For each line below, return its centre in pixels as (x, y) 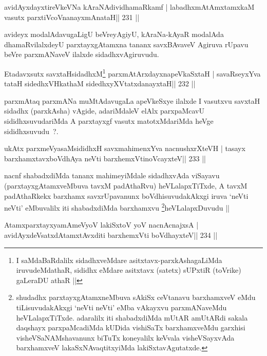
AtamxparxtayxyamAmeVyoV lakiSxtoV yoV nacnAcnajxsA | (101, 225)
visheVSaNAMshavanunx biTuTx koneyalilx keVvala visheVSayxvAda (125, 337)
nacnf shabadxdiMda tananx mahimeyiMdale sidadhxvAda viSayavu (112, 175)
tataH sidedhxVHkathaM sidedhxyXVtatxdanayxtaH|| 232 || (100, 83)
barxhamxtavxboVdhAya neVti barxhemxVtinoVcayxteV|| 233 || (105, 158)
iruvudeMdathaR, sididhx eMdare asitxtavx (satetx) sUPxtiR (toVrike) (129, 270)
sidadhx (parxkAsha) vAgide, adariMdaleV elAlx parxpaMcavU (104, 111)
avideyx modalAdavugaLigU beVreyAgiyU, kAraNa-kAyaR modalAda (114, 34)
